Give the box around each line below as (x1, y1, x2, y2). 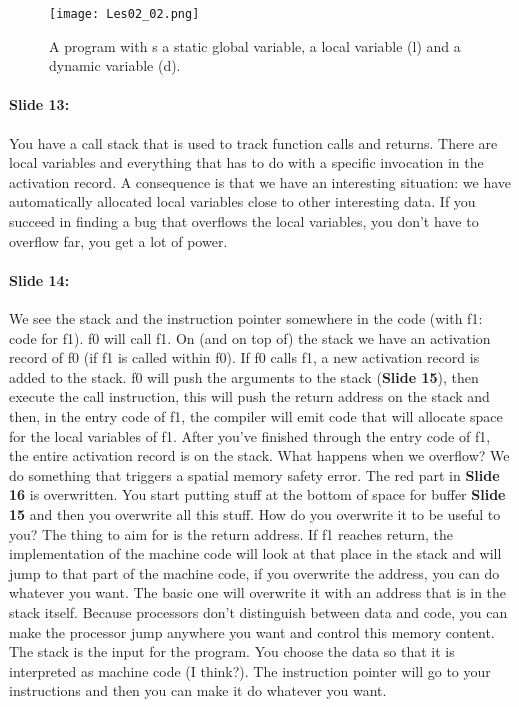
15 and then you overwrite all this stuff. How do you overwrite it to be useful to (9, 503, 501, 524)
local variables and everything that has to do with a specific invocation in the (9, 152, 484, 173)
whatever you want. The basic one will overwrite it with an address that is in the (9, 582, 507, 603)
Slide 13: (9, 94, 70, 115)
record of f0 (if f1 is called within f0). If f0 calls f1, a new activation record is (9, 347, 480, 368)
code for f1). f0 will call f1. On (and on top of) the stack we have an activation (9, 327, 491, 348)
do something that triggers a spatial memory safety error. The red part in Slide (9, 464, 500, 485)
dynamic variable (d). (49, 55, 181, 76)
